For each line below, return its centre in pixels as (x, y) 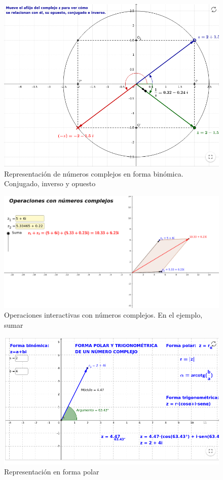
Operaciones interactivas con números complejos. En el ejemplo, (103, 315)
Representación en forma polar (52, 471)
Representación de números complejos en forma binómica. (94, 173)
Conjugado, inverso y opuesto (50, 183)
